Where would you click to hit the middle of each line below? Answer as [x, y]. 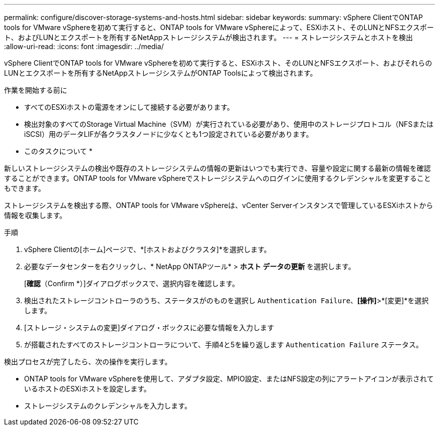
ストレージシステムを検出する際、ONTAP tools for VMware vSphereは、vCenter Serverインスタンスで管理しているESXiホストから [219, 205]
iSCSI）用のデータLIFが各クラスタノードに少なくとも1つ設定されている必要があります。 [169, 134]
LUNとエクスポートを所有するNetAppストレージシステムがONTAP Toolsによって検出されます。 [161, 73]
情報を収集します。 [35, 215]
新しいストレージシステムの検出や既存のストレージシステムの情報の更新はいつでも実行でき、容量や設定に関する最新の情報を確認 [217, 168]
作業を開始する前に [36, 90]
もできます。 [25, 188]
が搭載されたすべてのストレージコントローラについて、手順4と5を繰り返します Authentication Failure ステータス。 [224, 345]
